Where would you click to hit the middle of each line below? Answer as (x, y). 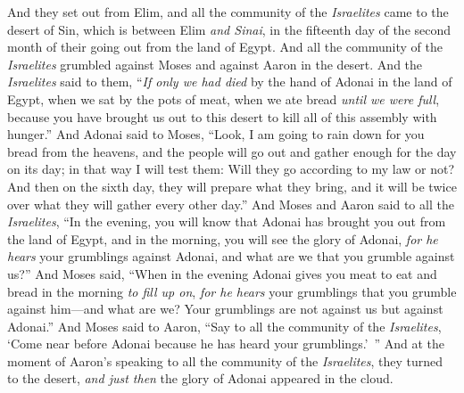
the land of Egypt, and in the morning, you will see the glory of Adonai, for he (223, 238)
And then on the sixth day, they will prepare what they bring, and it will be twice (232, 186)
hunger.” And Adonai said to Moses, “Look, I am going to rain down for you (216, 134)
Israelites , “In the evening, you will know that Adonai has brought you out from (227, 221)
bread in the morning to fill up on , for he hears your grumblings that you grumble (232, 291)
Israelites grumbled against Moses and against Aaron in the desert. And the (215, 64)
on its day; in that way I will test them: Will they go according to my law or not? (231, 169)
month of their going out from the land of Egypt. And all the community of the (225, 47)
